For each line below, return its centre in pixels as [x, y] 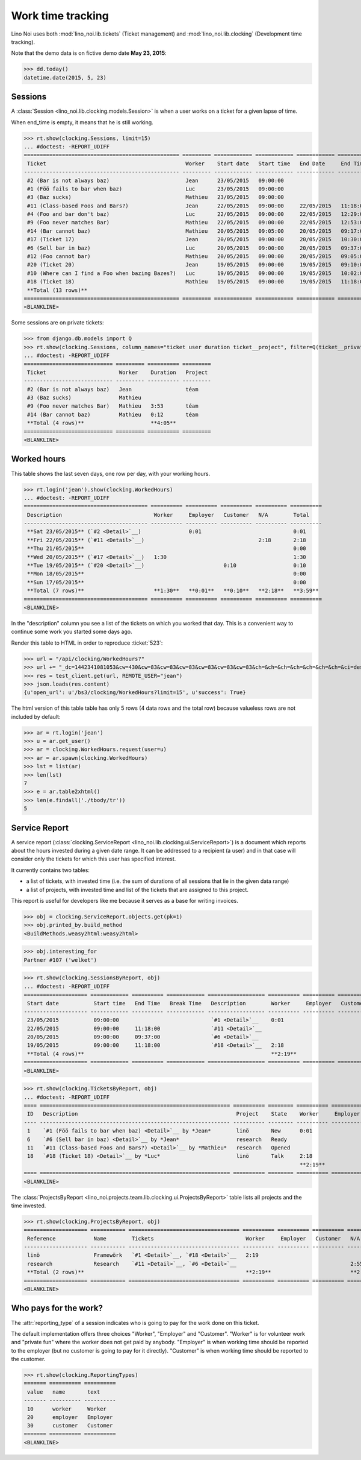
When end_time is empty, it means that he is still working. [82, 122]
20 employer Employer [70, 1417]
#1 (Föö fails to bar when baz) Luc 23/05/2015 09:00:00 [156, 189]
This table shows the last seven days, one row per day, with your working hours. [111, 473]
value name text [64, 1392]
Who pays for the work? [57, 1308]
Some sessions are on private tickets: [57, 323]
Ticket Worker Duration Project [118, 372]
